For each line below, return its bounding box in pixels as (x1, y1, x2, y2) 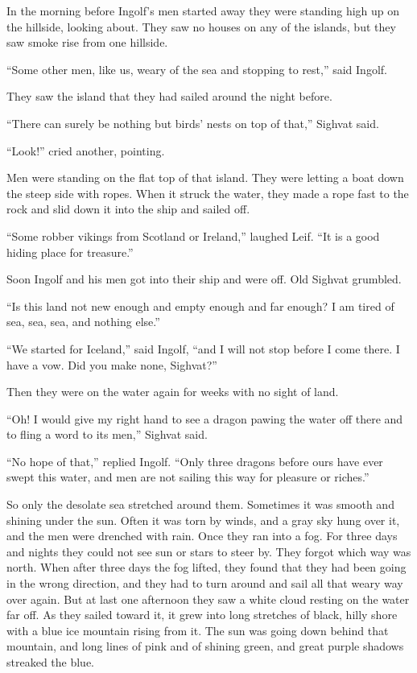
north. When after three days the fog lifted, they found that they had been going (6, 559, 407, 576)
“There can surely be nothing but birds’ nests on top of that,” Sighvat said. (6, 114, 379, 131)
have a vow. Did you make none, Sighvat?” (6, 356, 217, 373)
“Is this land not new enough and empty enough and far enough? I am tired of (6, 297, 394, 314)
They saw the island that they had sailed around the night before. (6, 88, 332, 105)
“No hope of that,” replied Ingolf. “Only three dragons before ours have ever (6, 452, 383, 469)
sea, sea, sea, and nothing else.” (6, 313, 160, 330)
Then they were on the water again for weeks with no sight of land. (6, 383, 339, 400)
